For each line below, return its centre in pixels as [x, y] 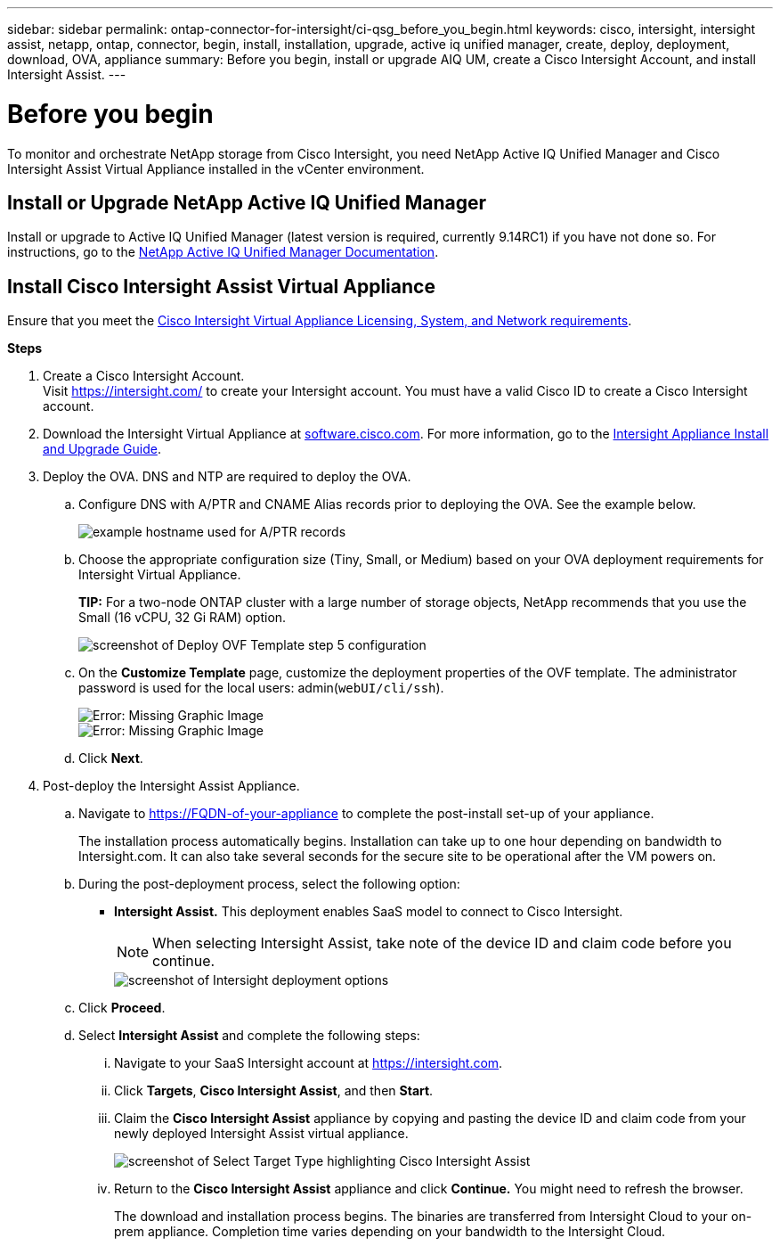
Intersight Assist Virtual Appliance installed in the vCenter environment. [216, 168]
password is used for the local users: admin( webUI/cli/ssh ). [261, 688]
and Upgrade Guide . [102, 449]
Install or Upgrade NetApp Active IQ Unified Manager [247, 202]
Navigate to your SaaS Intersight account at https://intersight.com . [309, 1063]
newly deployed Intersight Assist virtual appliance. [261, 1134]
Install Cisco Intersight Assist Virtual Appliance [221, 286]
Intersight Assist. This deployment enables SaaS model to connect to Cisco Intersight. [369, 912]
